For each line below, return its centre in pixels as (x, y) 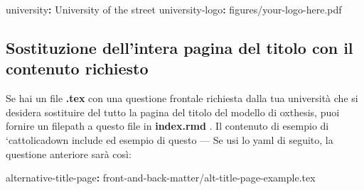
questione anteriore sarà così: (69, 153)
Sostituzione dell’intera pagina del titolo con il (180, 47)
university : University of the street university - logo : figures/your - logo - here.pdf (174, 9)
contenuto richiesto (77, 68)
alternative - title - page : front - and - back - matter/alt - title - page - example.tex (161, 178)
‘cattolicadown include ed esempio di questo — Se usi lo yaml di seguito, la (170, 139)
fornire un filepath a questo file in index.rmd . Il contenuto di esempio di (167, 126)
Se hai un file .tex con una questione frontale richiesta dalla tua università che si (182, 98)
